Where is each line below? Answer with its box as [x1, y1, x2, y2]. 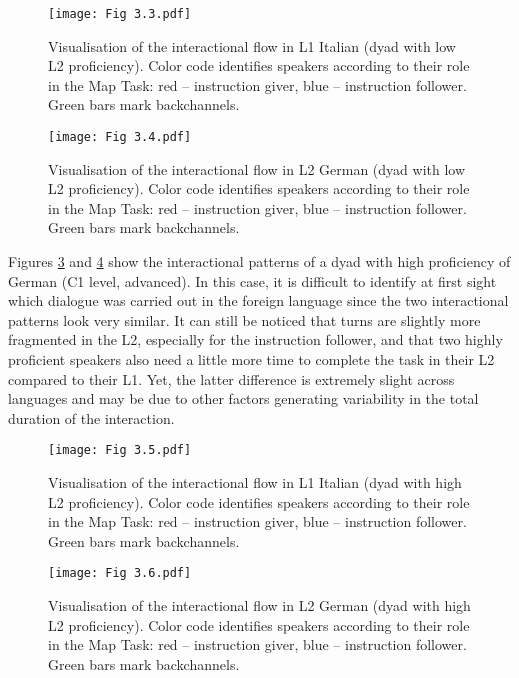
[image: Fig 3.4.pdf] [48, 130, 192, 145]
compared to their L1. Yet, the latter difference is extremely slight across [8, 368, 455, 389]
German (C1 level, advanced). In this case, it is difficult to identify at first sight [8, 270, 497, 291]
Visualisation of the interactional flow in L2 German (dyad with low [48, 158, 466, 179]
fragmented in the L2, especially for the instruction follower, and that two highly [8, 329, 503, 350]
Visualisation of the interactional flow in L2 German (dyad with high [48, 595, 471, 616]
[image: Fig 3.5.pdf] [48, 443, 192, 458]
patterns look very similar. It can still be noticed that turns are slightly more [8, 309, 481, 330]
